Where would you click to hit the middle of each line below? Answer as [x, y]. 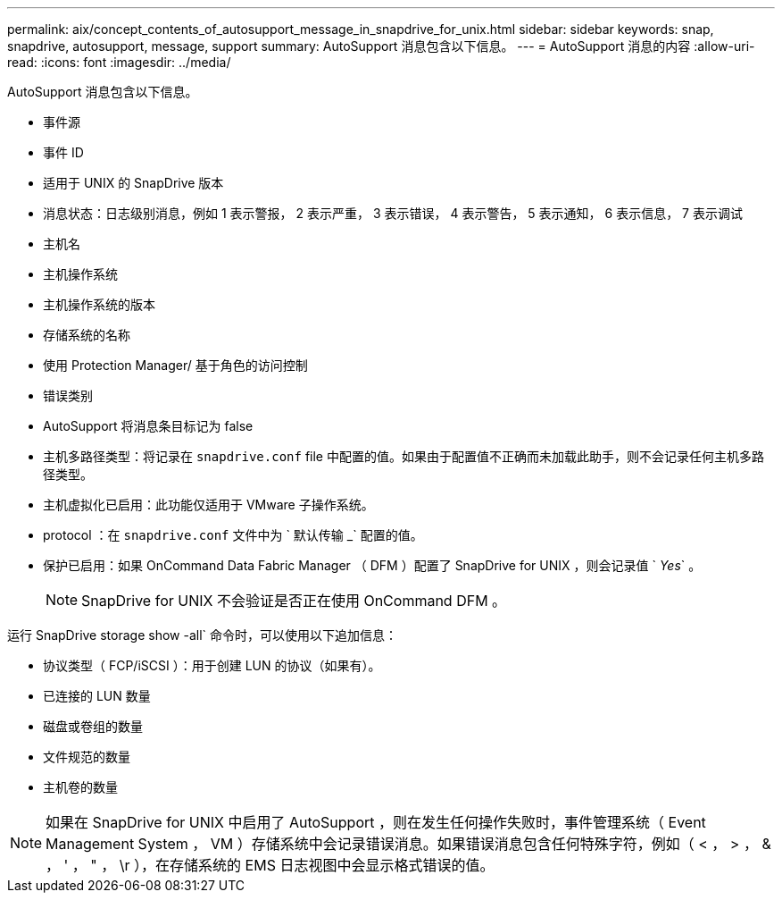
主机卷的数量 [80, 787]
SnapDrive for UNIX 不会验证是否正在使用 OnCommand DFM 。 [294, 601]
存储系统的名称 [87, 335]
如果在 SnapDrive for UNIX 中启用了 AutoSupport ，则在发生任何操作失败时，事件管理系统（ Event [376, 822]
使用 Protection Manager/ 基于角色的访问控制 [175, 365]
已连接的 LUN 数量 [97, 696]
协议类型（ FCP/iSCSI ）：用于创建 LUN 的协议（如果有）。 [212, 665]
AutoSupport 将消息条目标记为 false [148, 426]
